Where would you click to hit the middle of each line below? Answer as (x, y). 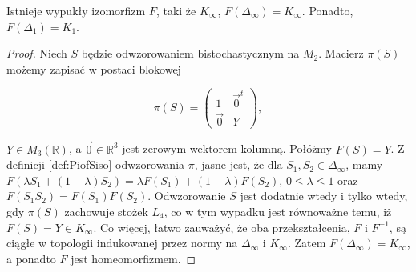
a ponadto (31, 258)
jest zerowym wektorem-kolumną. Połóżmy (227, 148)
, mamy (364, 164)
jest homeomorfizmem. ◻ (133, 258)
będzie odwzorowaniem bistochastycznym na (190, 53)
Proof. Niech (37, 53)
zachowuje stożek (106, 212)
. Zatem (307, 243)
